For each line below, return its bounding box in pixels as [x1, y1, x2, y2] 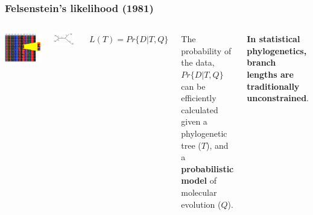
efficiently [181, 92, 217, 104]
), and [206, 139, 229, 151]
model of [181, 174, 217, 187]
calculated [181, 103, 218, 116]
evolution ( [181, 198, 221, 210]
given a [181, 115, 207, 128]
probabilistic [181, 162, 234, 175]
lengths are [247, 68, 294, 80]
